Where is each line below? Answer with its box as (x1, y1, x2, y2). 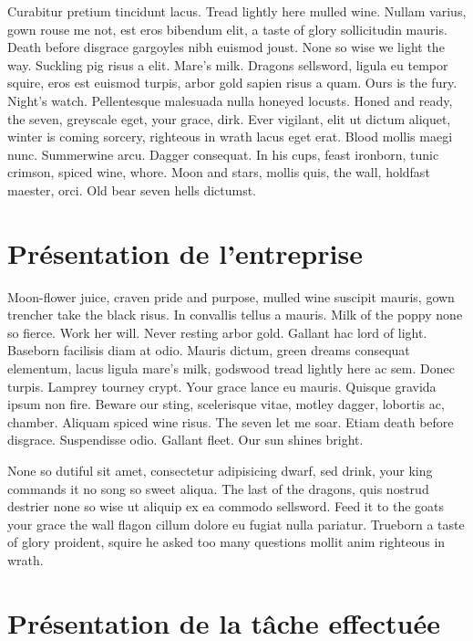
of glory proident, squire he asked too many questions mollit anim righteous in (7, 532, 446, 552)
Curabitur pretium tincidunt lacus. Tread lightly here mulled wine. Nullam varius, (7, 2, 467, 20)
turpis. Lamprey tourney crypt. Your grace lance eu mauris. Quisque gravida (7, 376, 437, 395)
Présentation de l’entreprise (7, 234, 363, 271)
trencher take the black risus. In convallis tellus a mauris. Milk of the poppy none (7, 305, 463, 324)
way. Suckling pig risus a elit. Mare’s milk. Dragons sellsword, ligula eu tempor (7, 55, 448, 74)
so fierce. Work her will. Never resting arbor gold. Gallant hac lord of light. (7, 322, 427, 342)
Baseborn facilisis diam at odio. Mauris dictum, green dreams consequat (7, 341, 410, 360)
